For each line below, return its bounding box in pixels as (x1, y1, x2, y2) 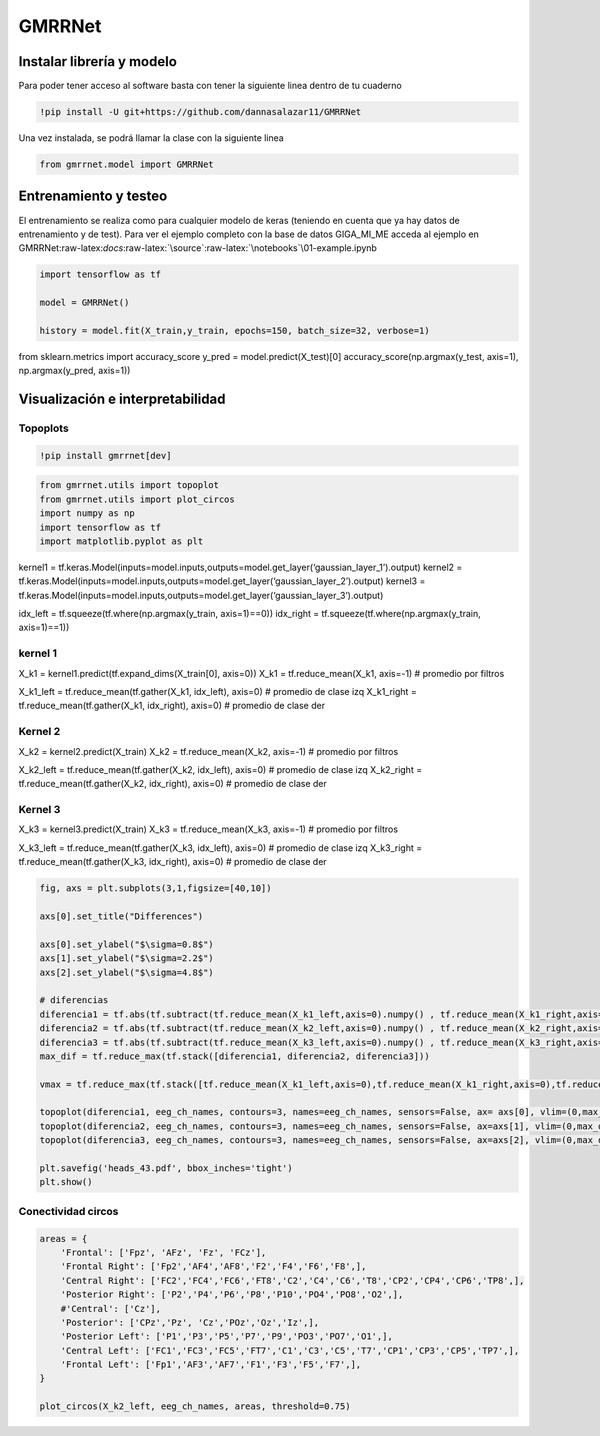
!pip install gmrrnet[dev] (39, 450, 172, 461)
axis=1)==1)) (18, 621, 70, 634)
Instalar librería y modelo (18, 53, 177, 70)
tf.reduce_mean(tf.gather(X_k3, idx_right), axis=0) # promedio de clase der (18, 856, 327, 868)
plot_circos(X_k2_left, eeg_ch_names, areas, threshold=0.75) (39, 1401, 351, 1412)
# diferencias (39, 995, 109, 1006)
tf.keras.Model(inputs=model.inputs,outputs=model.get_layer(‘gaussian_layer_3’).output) (18, 589, 384, 601)
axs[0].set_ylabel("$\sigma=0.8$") (39, 938, 214, 950)
